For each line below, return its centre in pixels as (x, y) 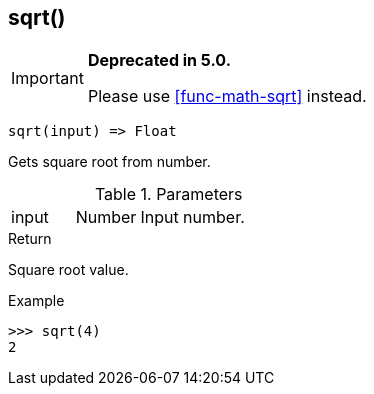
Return (30, 239)
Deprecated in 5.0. (159, 60)
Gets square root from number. (109, 162)
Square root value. (68, 270)
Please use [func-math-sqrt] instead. (227, 96)
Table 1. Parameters (168, 194)
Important (47, 78)
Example (36, 301)
